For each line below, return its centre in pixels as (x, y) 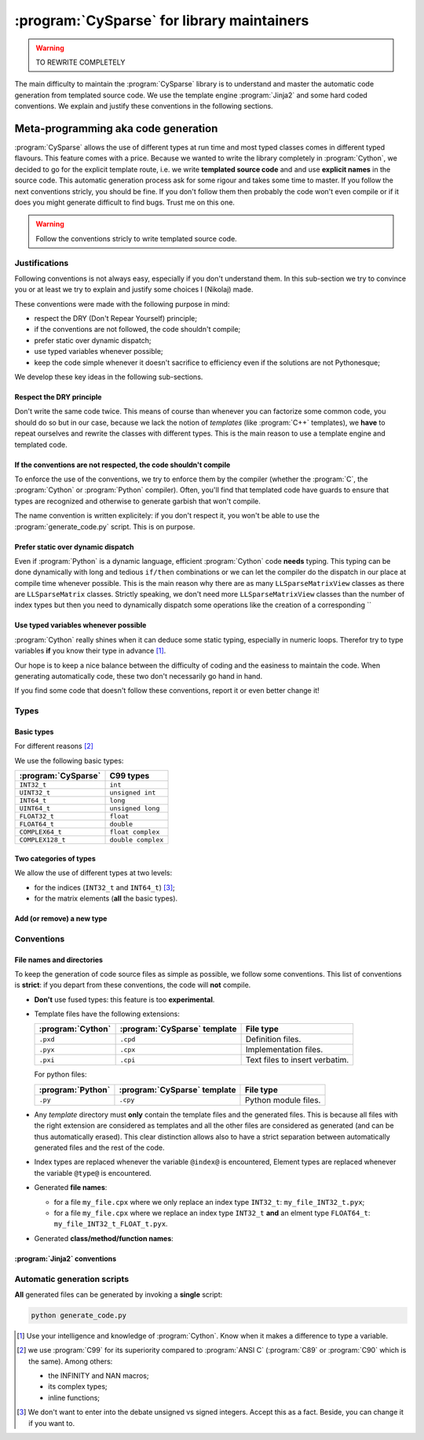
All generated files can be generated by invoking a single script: (119, 1295)
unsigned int (133, 793)
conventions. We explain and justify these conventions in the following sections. (144, 106)
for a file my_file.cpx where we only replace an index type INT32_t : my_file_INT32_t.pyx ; (209, 1202)
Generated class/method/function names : (104, 1238)
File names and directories (59, 959)
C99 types (130, 776)
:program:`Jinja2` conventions (66, 1258)
